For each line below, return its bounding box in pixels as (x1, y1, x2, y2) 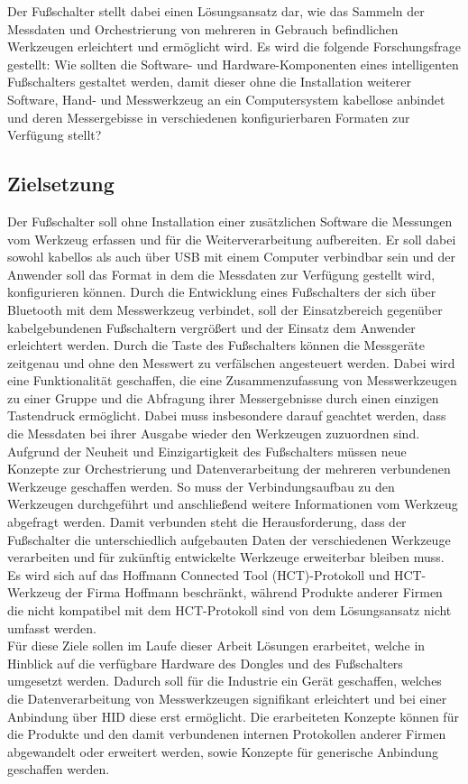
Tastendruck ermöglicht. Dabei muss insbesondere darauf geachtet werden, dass (7, 406, 446, 425)
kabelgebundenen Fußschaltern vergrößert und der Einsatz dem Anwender (7, 318, 416, 337)
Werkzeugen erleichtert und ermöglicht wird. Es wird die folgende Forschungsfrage (7, 37, 462, 56)
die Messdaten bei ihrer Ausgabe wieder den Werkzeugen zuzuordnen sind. (7, 424, 420, 443)
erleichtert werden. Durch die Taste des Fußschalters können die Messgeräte (7, 336, 426, 355)
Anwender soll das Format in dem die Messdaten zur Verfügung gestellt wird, (7, 264, 436, 283)
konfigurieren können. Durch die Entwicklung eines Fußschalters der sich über (7, 282, 436, 301)
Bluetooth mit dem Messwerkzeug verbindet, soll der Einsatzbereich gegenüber (7, 300, 443, 318)
